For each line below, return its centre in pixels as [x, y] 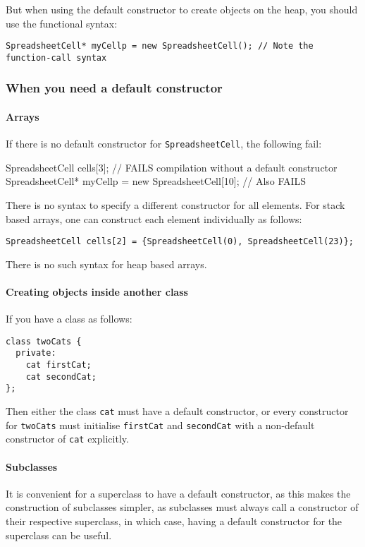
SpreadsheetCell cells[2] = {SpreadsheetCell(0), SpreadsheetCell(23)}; [180, 242]
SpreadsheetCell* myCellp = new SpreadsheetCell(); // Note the [160, 46]
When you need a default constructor [114, 88]
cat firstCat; [58, 365]
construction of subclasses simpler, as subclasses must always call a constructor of [182, 507]
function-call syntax [56, 58]
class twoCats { [44, 341]
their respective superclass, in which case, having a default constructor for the [174, 521]
